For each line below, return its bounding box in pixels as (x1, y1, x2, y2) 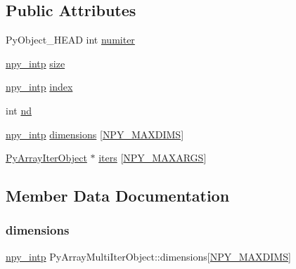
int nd (6, 103, 32, 117)
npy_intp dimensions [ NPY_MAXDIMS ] (6, 126, 184, 141)
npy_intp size (6, 55, 65, 70)
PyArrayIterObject (6, 150, 87, 165)
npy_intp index (6, 79, 73, 94)
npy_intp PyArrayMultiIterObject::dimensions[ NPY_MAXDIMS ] (6, 249, 291, 263)
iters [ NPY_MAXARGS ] (98, 150, 207, 165)
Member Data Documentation (6, 185, 230, 206)
